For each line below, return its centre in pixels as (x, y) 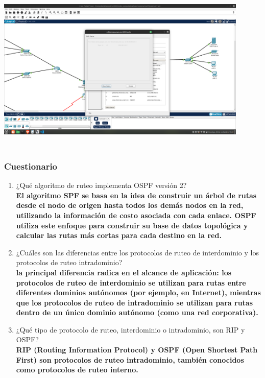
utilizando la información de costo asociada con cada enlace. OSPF (136, 215)
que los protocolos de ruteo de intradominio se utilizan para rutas (135, 302)
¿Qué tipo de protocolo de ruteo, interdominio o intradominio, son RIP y (130, 329)
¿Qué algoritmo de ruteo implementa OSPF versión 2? (101, 185)
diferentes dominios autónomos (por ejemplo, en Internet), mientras (138, 292)
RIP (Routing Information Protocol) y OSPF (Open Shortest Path (137, 350)
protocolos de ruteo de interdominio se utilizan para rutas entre (131, 282)
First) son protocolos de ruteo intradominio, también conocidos (130, 359)
